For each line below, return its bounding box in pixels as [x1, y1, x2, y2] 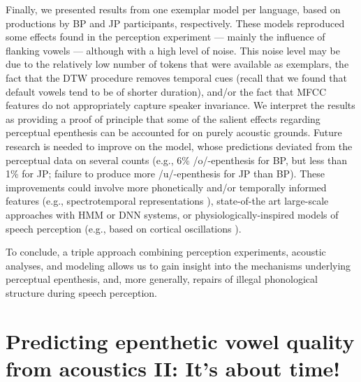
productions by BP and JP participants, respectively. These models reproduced [6, 15, 345, 30]
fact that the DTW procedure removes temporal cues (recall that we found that [6, 70, 347, 85]
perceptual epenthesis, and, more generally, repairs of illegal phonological [6, 272, 318, 286]
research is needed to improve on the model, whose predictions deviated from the [6, 138, 353, 153]
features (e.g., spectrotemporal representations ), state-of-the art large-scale [6, 193, 329, 208]
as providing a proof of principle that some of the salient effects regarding [6, 111, 321, 126]
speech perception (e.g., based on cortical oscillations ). [6, 221, 242, 235]
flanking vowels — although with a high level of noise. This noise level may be [6, 43, 341, 57]
